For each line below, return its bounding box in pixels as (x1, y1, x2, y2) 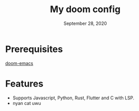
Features (5, 78, 44, 89)
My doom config (50, 4, 121, 15)
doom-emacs (5, 60, 33, 66)
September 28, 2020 (63, 20, 108, 26)
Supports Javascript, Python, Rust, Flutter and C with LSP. (12, 95, 134, 101)
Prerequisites (5, 43, 63, 55)
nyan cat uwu (12, 100, 42, 106)
